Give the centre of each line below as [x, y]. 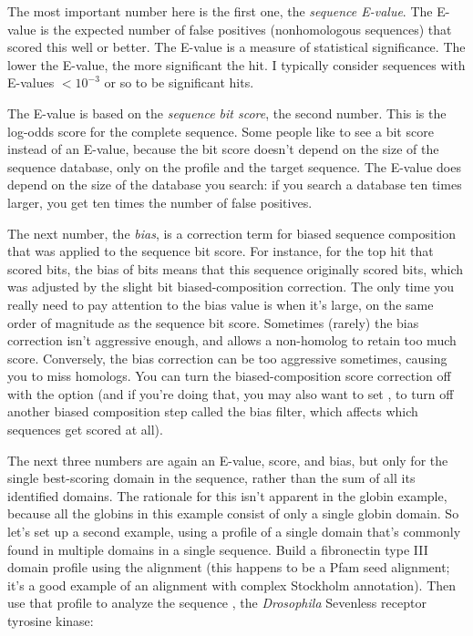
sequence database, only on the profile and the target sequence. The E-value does [234, 166]
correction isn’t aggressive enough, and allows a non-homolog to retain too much [232, 340]
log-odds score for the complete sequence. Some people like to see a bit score [221, 131]
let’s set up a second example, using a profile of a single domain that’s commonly [234, 532]
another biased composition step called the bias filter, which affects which [213, 411]
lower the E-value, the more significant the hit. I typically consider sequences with [236, 64]
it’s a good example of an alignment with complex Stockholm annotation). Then [232, 585]
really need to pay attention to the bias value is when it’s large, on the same [221, 304]
